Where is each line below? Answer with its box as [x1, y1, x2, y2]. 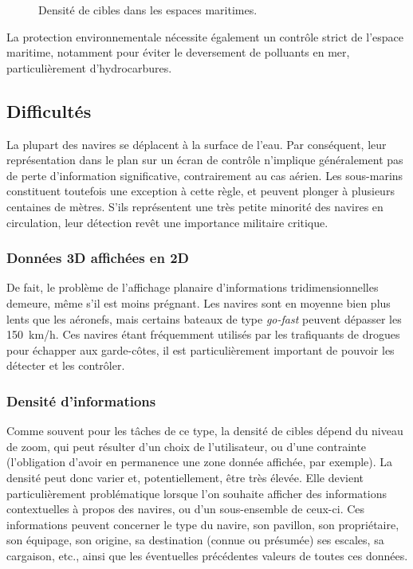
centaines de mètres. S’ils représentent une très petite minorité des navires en [6, 198, 383, 214]
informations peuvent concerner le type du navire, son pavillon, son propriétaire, [6, 516, 399, 532]
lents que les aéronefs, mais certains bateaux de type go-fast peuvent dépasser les [6, 310, 402, 327]
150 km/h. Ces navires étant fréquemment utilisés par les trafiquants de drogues [6, 326, 400, 343]
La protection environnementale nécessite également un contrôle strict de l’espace [6, 28, 403, 45]
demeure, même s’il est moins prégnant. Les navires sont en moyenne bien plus [6, 294, 391, 311]
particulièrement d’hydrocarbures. [6, 59, 172, 76]
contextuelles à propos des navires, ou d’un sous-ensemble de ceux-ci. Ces [6, 500, 365, 517]
